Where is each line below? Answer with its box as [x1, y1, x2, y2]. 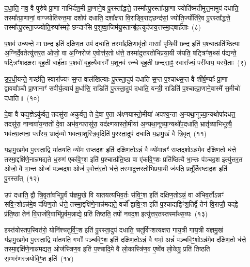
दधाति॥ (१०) [4, 92, 40, 103]
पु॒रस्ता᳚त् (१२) [4, 173, 40, 183]
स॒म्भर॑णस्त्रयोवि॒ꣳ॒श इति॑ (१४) [4, 253, 74, 264]
